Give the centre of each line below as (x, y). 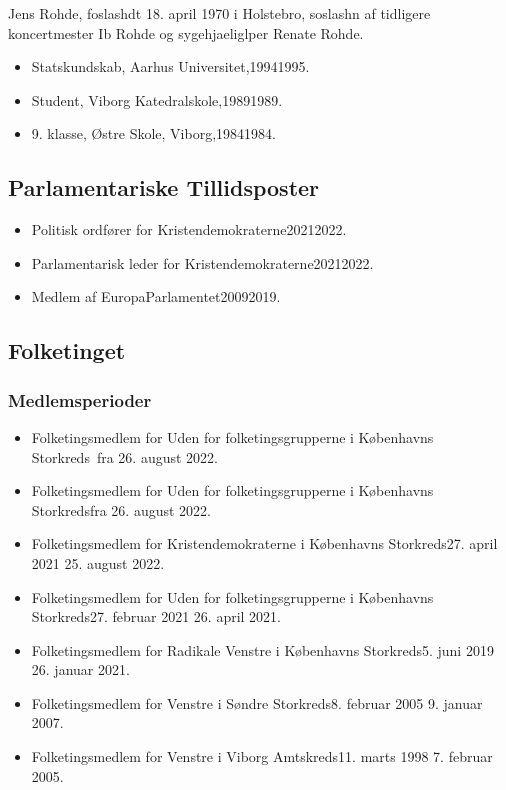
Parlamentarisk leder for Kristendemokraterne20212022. (202, 262)
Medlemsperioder (80, 399)
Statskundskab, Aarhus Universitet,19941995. (170, 66)
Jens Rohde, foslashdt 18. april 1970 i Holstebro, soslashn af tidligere (219, 13)
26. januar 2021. (80, 669)
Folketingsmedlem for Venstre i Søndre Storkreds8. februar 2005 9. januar (257, 702)
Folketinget (67, 350)
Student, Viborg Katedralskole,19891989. (157, 99)
